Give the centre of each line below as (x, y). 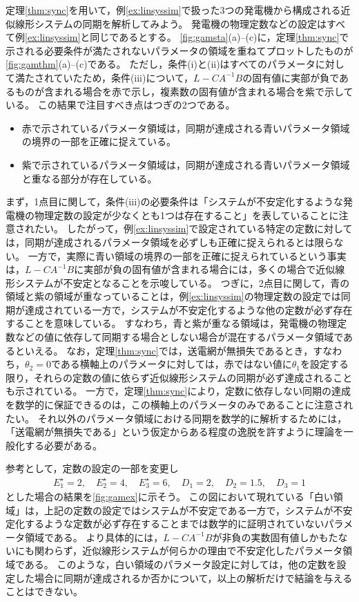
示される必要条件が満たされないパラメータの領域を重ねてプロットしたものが (179, 50)
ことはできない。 (44, 591)
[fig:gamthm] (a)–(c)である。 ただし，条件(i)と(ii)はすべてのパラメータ (161, 64)
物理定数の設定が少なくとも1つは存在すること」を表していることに (186, 215)
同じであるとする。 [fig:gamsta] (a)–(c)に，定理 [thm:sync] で (220, 37)
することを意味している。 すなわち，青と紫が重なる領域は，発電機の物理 (172, 323)
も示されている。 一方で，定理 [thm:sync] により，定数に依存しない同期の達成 (178, 391)
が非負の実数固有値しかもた (275, 537)
